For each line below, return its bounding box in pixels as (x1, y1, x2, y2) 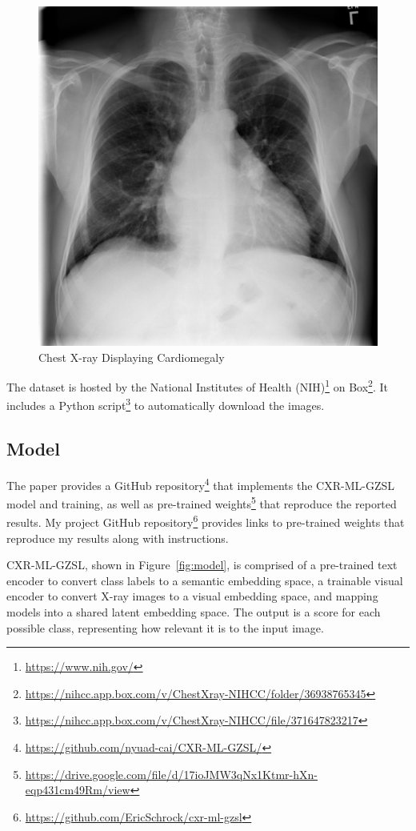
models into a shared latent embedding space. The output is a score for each (6, 604, 381, 620)
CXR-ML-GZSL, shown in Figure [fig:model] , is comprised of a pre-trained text (6, 556, 398, 573)
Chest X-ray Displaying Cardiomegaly (38, 348, 225, 365)
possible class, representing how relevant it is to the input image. (6, 619, 324, 636)
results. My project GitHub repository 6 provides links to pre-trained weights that (6, 512, 405, 531)
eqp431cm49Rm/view (25, 781, 130, 798)
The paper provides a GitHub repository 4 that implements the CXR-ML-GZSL (6, 474, 394, 493)
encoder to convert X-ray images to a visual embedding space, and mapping (6, 588, 378, 604)
